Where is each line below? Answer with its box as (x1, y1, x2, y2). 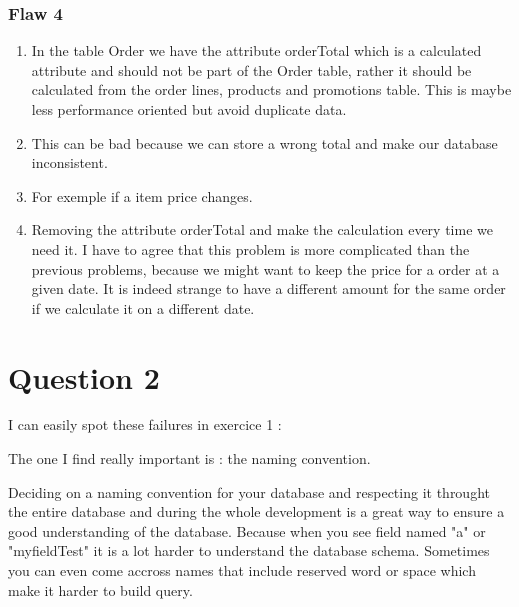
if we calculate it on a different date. (31, 297, 255, 318)
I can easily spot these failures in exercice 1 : (8, 414, 282, 435)
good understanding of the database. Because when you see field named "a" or (8, 520, 486, 541)
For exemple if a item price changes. (31, 185, 253, 206)
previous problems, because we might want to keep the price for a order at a (31, 258, 500, 279)
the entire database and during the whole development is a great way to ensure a (8, 501, 505, 522)
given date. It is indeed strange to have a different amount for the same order (31, 278, 506, 299)
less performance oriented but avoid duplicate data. (31, 99, 347, 119)
